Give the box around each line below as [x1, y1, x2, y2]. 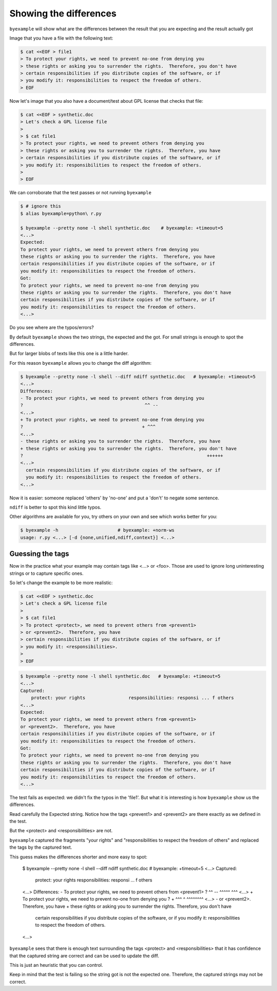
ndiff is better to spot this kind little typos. [9, 504, 102, 510]
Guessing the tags [9, 550, 69, 558]
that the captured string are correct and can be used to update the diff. [9, 952, 159, 959]
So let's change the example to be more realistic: [9, 579, 113, 586]
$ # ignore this [20, 203, 62, 209]
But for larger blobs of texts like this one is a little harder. [9, 350, 129, 357]
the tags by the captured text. [9, 844, 72, 850]
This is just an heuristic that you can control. [9, 962, 103, 968]
